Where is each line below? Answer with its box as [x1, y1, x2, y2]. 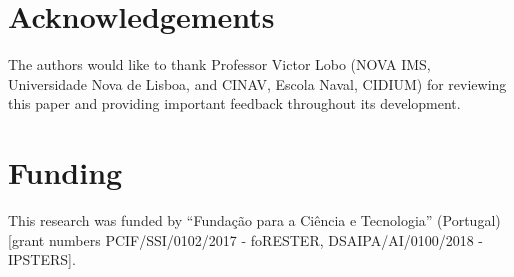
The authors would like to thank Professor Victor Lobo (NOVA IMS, [8, 54, 431, 75]
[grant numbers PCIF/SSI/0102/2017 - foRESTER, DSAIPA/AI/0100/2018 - [8, 229, 484, 250]
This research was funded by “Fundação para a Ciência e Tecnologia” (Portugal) [8, 210, 501, 231]
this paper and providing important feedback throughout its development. [8, 93, 461, 114]
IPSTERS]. [8, 249, 76, 270]
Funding [8, 152, 123, 193]
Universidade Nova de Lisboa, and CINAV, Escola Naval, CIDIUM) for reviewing [8, 73, 507, 94]
